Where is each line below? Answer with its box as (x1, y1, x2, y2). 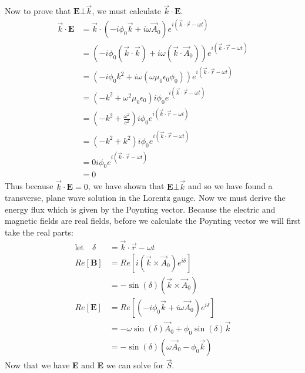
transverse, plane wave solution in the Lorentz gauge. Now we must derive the (5, 191, 286, 204)
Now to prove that (5, 5, 71, 17)
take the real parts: (5, 226, 73, 238)
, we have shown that (88, 180, 165, 192)
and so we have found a (188, 180, 273, 192)
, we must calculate (92, 5, 161, 17)
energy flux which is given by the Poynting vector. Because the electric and (5, 203, 276, 215)
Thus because (5, 180, 53, 192)
